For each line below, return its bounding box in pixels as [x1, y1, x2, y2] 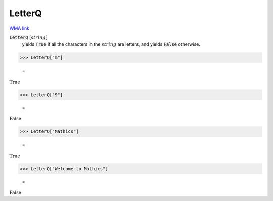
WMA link [9, 25, 30, 31]
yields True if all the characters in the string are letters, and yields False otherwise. [22, 41, 201, 47]
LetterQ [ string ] [9, 34, 48, 40]
